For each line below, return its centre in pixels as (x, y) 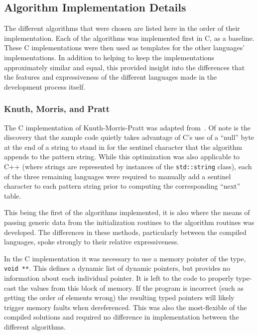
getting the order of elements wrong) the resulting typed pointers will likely (119, 297)
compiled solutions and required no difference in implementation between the (122, 317)
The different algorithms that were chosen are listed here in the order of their (122, 28)
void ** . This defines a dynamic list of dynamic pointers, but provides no (117, 268)
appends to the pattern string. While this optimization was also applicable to (122, 157)
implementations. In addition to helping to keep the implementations (109, 57)
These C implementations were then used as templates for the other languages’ (125, 48)
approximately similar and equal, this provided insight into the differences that (125, 67)
